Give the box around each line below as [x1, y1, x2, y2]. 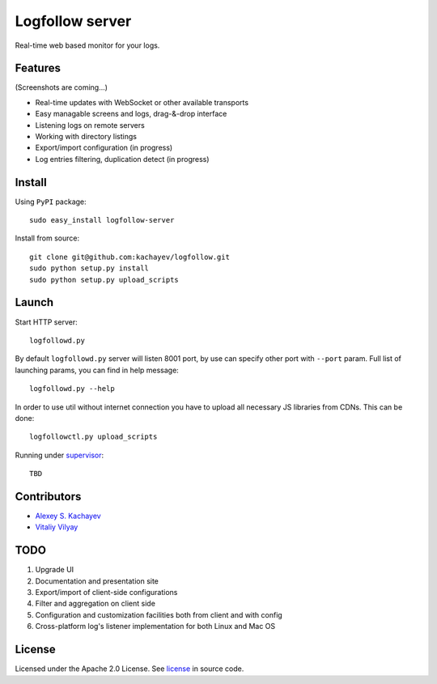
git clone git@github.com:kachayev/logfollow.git [29, 252, 231, 261]
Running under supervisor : [15, 450, 104, 460]
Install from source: [15, 233, 80, 243]
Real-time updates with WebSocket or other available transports [35, 97, 249, 107]
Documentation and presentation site [35, 576, 159, 586]
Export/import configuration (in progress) [35, 142, 173, 153]
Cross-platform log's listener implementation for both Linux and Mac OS [35, 622, 276, 631]
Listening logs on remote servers [35, 120, 145, 130]
